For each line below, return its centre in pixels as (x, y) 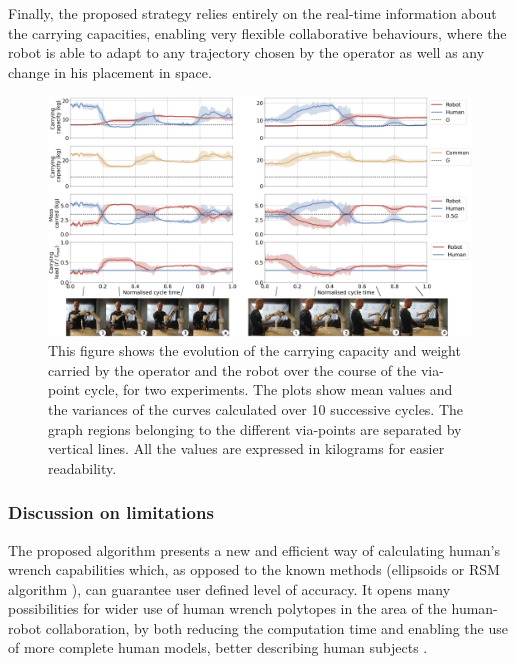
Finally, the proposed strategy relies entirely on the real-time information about (252, 13)
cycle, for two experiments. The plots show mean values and (268, 389)
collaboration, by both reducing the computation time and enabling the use (276, 627)
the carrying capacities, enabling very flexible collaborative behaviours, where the (257, 32)
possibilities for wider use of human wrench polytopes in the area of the (227, 608)
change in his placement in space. (110, 71)
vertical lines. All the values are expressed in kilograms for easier (246, 448)
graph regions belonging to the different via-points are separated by (255, 428)
